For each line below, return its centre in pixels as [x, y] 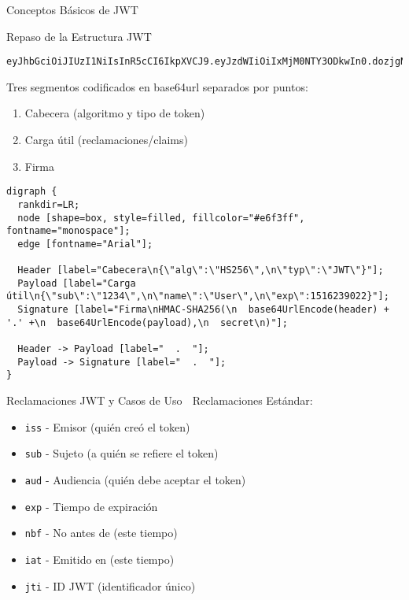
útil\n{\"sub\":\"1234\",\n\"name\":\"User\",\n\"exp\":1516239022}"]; [198, 296]
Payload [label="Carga [77, 283]
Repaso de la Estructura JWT [79, 36]
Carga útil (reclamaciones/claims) [106, 140]
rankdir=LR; [49, 204]
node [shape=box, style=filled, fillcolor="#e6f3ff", [161, 218]
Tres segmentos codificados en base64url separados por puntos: [157, 86]
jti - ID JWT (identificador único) [110, 585]
